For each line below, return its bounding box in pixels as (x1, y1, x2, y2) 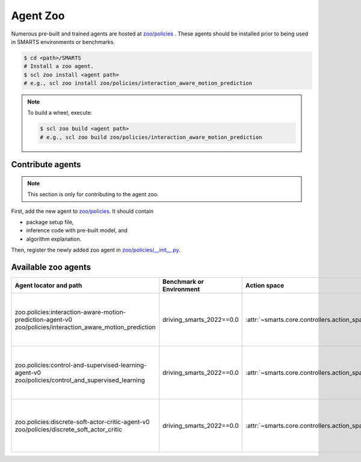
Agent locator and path (14, 282, 82, 290)
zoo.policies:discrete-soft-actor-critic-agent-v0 (14, 418, 150, 427)
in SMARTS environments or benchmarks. (11, 38, 116, 45)
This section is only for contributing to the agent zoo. (27, 191, 159, 198)
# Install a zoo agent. (23, 63, 94, 70)
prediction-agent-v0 (14, 316, 72, 324)
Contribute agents (11, 159, 81, 170)
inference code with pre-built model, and (26, 227, 128, 234)
